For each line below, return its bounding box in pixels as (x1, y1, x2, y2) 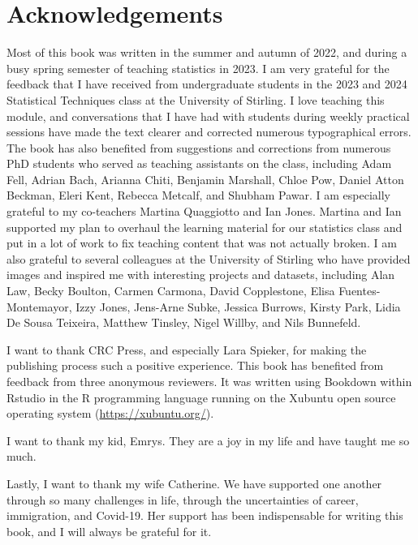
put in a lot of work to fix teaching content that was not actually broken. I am (6, 234, 397, 251)
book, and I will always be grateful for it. (6, 522, 212, 539)
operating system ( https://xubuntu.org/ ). (6, 405, 214, 422)
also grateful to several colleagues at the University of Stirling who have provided (6, 250, 411, 267)
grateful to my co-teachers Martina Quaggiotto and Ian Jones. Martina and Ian (6, 203, 402, 220)
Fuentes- (338, 282, 381, 299)
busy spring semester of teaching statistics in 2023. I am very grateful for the (6, 59, 390, 76)
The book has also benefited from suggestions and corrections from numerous (6, 139, 391, 156)
